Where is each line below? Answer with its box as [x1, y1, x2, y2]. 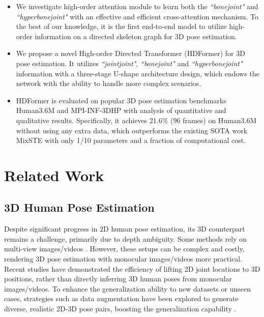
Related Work [4, 164, 104, 185]
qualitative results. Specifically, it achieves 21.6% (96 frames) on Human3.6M [16, 114, 257, 125]
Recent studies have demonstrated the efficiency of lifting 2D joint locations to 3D [4, 263, 260, 274]
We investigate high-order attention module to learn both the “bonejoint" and [16, 1, 258, 11]
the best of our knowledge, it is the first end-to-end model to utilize [16, 21, 227, 32]
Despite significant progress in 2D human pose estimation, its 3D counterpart [4, 223, 245, 234]
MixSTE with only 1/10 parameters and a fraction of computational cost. [16, 135, 246, 146]
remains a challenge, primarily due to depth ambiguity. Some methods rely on [4, 233, 247, 244]
